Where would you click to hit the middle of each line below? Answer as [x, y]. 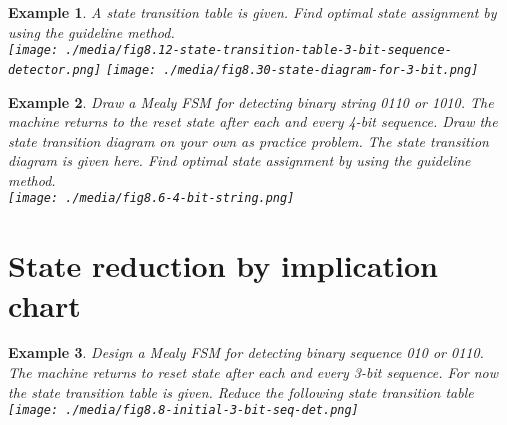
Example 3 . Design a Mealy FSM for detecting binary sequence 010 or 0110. [246, 352]
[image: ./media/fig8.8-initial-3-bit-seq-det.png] [183, 410]
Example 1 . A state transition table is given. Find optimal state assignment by [252, 12]
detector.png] [55, 69]
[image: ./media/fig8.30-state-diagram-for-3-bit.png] [292, 69]
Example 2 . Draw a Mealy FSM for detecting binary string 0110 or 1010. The [251, 101]
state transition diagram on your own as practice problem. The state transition [248, 140]
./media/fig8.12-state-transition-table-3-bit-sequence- [258, 50]
